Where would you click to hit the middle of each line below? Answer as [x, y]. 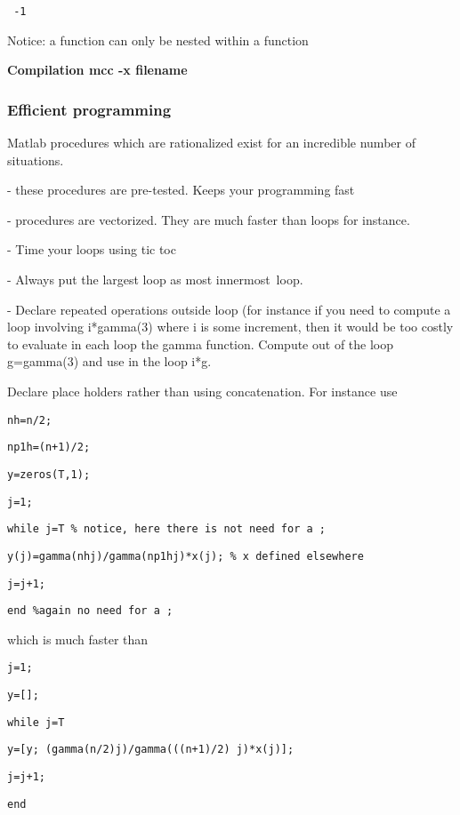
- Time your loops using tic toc [92, 249]
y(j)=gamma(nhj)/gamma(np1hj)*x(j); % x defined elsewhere [186, 556]
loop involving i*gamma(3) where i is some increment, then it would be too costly [230, 327]
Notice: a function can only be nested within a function [158, 40]
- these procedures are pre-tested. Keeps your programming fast [181, 190]
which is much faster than [78, 639]
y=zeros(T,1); [49, 474]
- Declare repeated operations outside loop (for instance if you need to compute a [229, 309]
